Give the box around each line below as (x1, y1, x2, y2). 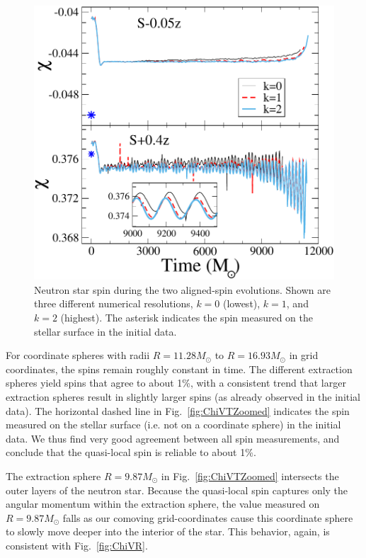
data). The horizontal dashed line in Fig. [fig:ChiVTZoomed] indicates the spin (6, 403, 350, 418)
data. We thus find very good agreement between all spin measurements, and (6, 431, 340, 445)
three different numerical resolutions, (34, 296, 193, 311)
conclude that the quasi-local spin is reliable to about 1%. (6, 445, 256, 460)
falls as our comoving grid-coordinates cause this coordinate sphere (62, 510, 353, 525)
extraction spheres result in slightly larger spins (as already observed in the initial (6, 389, 361, 404)
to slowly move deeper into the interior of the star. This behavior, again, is (6, 524, 330, 539)
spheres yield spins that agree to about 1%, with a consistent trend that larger (6, 375, 346, 390)
